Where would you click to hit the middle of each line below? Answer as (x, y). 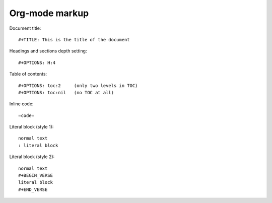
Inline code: (21, 104)
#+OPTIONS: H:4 (37, 62)
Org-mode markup (49, 13)
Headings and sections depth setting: (48, 51)
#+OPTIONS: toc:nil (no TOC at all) (66, 92)
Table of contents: (28, 74)
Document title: (25, 28)
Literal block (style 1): (31, 127)
